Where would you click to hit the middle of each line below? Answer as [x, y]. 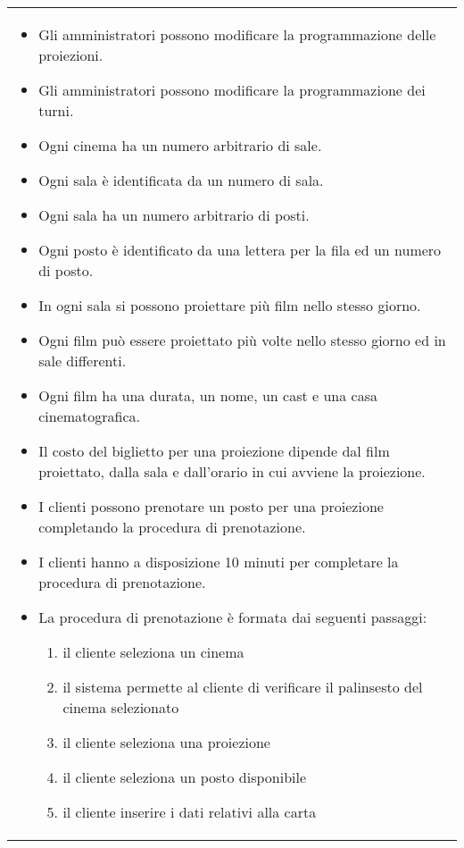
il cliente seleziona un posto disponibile [185, 777]
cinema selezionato [121, 707]
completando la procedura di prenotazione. [172, 527]
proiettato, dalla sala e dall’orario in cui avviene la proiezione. [232, 471]
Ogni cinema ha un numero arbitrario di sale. [180, 145]
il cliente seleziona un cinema [153, 652]
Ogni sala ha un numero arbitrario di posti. [174, 215]
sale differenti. [83, 361]
